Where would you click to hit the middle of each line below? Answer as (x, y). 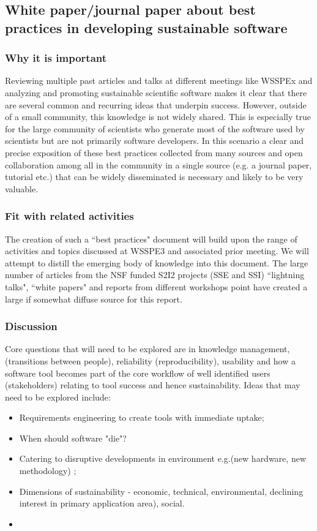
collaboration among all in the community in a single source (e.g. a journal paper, (158, 164)
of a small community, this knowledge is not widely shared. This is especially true (158, 117)
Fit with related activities (69, 216)
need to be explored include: (58, 397)
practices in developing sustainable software (146, 27)
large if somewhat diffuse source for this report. (94, 299)
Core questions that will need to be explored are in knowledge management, (147, 349)
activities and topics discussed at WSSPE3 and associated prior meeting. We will (157, 251)
